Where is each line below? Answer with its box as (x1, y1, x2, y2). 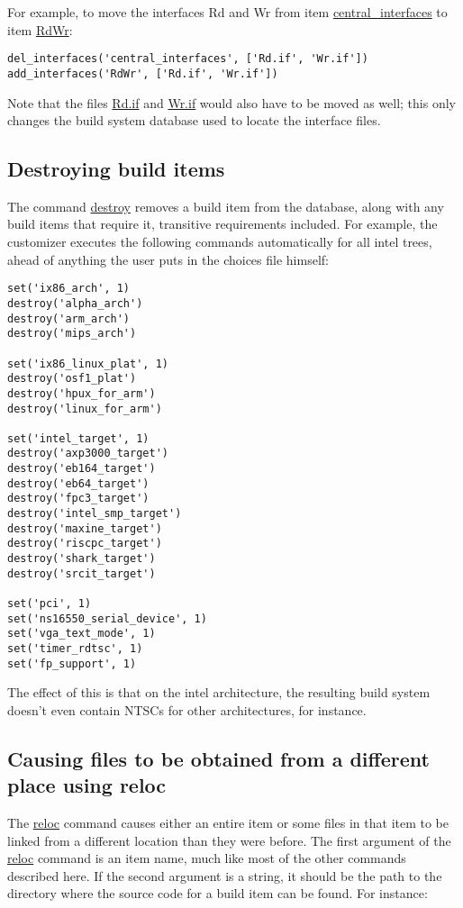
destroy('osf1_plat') (7, 372, 137, 386)
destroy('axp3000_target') (7, 447, 168, 460)
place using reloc (7, 771, 167, 799)
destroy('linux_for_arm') (7, 402, 162, 415)
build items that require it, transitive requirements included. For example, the (7, 214, 438, 233)
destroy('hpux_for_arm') (7, 386, 156, 400)
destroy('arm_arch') (7, 312, 131, 325)
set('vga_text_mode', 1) (7, 627, 156, 640)
